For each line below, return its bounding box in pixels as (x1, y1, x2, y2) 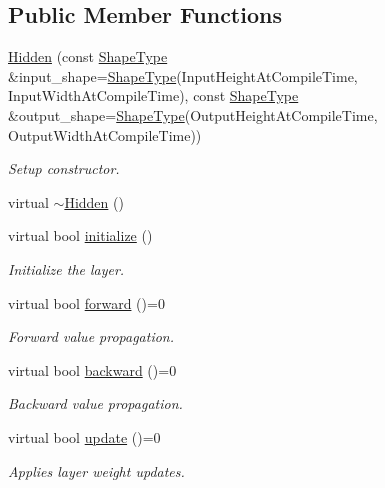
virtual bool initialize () (8, 225, 153, 246)
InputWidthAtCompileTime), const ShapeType (8, 85, 299, 106)
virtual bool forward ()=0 (8, 292, 165, 313)
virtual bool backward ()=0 (8, 359, 177, 380)
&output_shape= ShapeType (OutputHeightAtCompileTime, (8, 104, 378, 125)
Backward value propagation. (8, 393, 183, 414)
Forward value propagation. (8, 326, 175, 347)
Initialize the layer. (8, 258, 125, 279)
